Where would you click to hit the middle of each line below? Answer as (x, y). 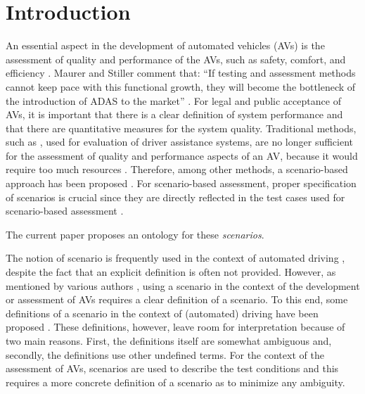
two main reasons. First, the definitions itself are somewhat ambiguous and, (169, 341)
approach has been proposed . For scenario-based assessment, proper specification (181, 183)
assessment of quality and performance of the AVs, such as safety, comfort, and (176, 59)
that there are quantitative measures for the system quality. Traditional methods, (181, 128)
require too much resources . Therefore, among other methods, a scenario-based (177, 169)
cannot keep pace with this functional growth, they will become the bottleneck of (181, 86)
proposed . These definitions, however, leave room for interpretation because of (175, 327)
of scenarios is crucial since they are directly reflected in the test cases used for (175, 197)
